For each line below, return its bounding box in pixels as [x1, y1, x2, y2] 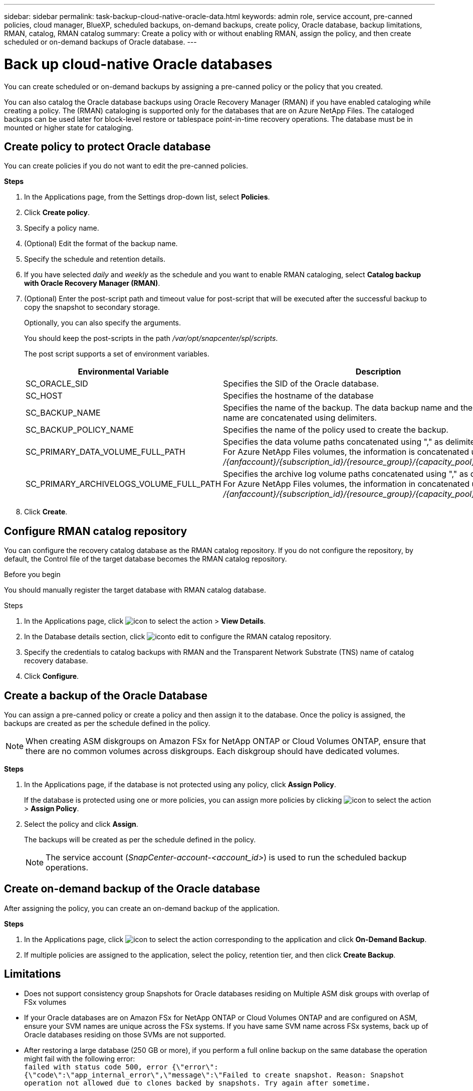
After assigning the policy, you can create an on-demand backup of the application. [4, 903, 280, 913]
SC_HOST [26, 391, 63, 401]
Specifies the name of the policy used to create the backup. [223, 425, 448, 435]
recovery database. [24, 656, 88, 665]
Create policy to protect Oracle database [4, 140, 211, 153]
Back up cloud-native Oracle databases [4, 55, 273, 73]
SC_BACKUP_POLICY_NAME [26, 425, 134, 435]
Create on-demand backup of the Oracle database [4, 882, 261, 895]
